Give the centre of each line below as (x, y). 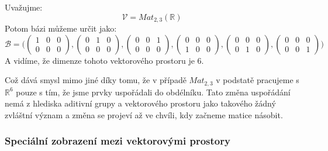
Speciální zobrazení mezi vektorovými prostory (118, 141)
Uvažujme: (24, 7)
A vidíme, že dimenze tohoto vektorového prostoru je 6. (104, 60)
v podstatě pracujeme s (258, 80)
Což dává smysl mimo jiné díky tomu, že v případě (96, 80)
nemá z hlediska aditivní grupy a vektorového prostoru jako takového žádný (140, 103)
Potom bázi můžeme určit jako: (61, 28)
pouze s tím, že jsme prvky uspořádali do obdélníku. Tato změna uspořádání (153, 92)
